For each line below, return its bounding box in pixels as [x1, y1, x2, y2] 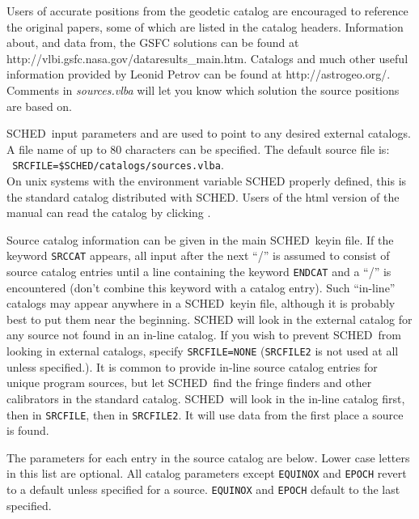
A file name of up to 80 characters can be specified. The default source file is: [6, 140, 390, 157]
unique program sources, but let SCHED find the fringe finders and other [6, 374, 372, 391]
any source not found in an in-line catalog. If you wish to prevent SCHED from [6, 326, 401, 343]
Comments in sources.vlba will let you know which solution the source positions [6, 81, 400, 98]
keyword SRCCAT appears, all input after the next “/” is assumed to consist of [6, 247, 390, 264]
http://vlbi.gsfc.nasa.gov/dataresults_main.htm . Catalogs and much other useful [6, 49, 408, 66]
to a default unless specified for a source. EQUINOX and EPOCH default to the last [6, 481, 400, 497]
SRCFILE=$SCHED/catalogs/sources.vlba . [12, 156, 224, 173]
